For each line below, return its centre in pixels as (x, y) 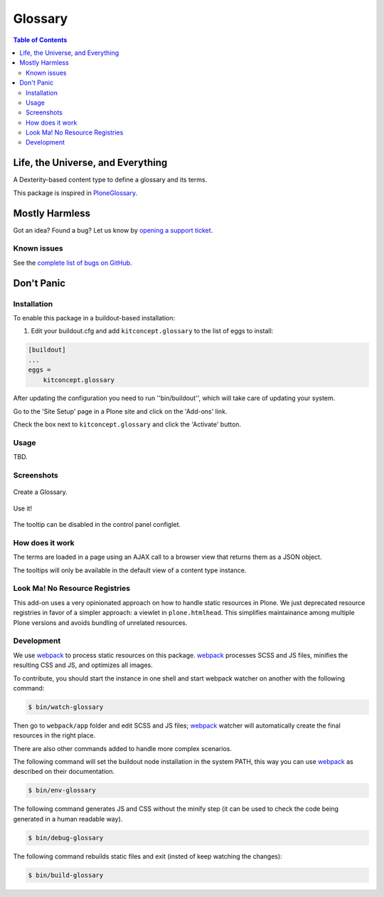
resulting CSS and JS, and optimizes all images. (83, 665)
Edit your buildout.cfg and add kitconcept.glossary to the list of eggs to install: (152, 331)
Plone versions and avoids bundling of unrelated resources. (100, 622)
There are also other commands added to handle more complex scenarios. (123, 748)
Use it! (22, 508)
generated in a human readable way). (68, 819)
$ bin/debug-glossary (66, 838)
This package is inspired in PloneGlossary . (75, 193)
